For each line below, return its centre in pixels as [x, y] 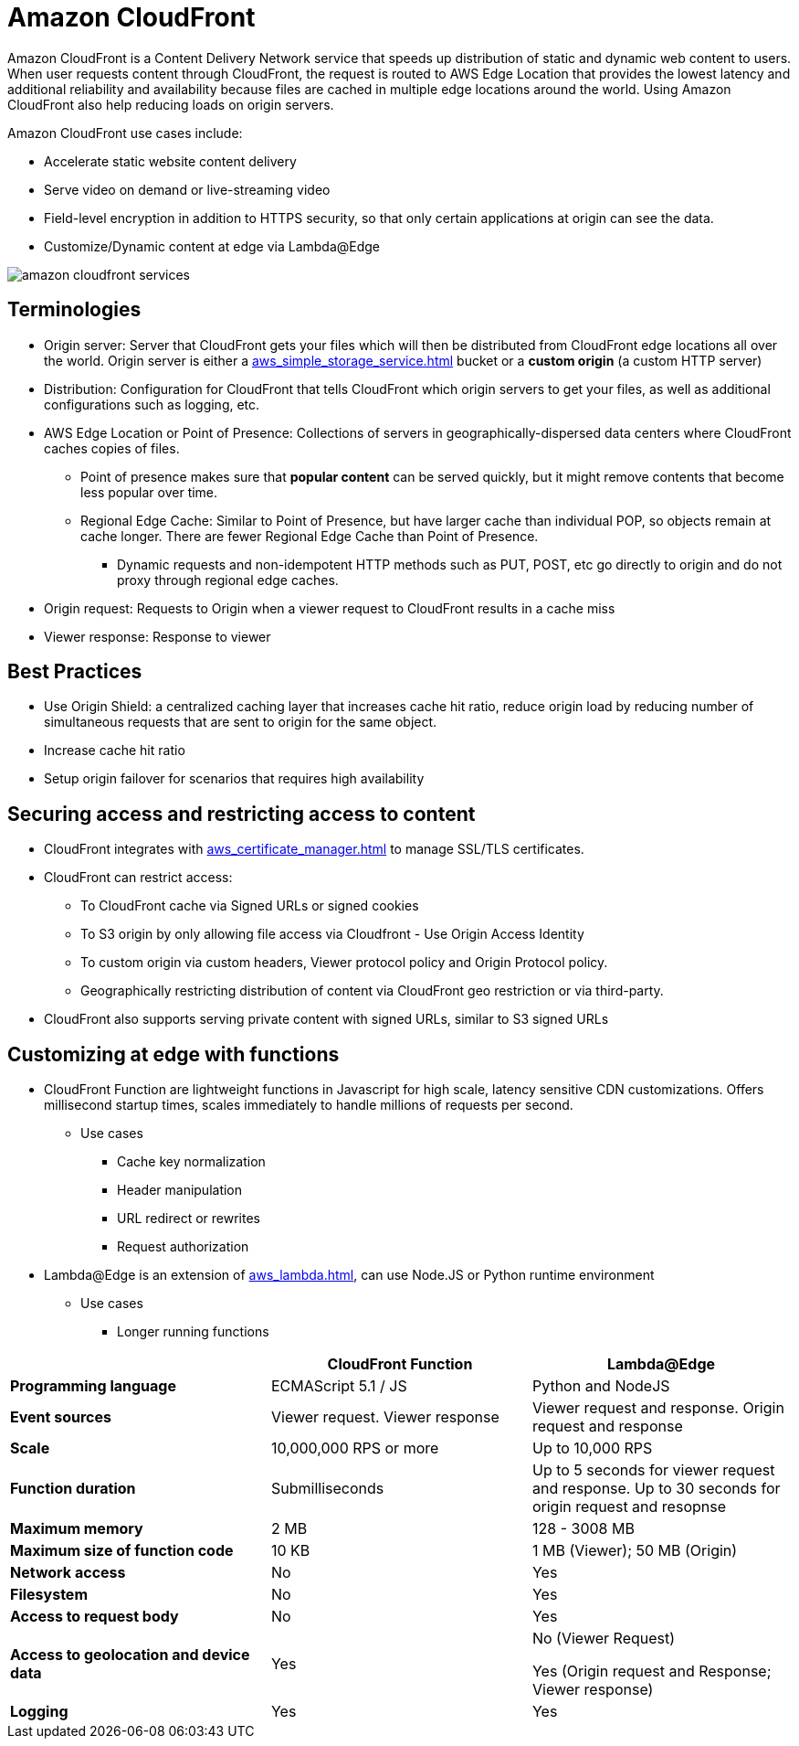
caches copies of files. [112, 448]
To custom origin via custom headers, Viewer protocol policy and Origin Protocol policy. [344, 963]
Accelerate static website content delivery [170, 161]
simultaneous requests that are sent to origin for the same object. [241, 722]
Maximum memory [77, 1529]
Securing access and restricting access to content [242, 814]
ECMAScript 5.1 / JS [339, 1386]
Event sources [61, 1417]
